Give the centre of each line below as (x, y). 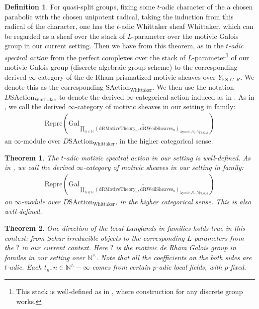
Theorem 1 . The (32, 157)
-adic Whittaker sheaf (152, 26)
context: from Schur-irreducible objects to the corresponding (95, 237)
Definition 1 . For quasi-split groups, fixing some (80, 6)
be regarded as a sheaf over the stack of (65, 36)
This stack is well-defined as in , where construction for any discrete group (129, 291)
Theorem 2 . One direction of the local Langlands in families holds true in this (125, 228)
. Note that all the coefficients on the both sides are (174, 257)
